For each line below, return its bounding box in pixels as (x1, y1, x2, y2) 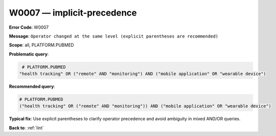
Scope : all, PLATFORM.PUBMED (9, 42, 74, 48)
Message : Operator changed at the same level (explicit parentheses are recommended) (9, 33, 218, 39)
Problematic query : (9, 51, 49, 57)
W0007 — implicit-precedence (9, 7, 137, 18)
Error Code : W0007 (9, 24, 49, 30)
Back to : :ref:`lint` (9, 125, 44, 131)
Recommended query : (9, 83, 56, 90)
